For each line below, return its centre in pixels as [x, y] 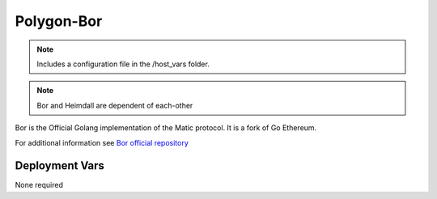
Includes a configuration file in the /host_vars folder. [123, 64]
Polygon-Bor [59, 21]
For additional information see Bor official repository [102, 142]
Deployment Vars [60, 166]
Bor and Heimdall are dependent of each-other [115, 105]
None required [39, 185]
